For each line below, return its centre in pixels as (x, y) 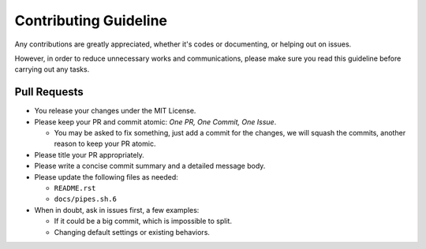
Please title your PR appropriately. (90, 154)
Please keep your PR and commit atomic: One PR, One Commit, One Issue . (155, 121)
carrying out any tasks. (52, 69)
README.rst (75, 188)
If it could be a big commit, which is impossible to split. (143, 221)
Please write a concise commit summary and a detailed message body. (150, 166)
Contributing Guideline (91, 20)
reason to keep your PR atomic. (105, 144)
